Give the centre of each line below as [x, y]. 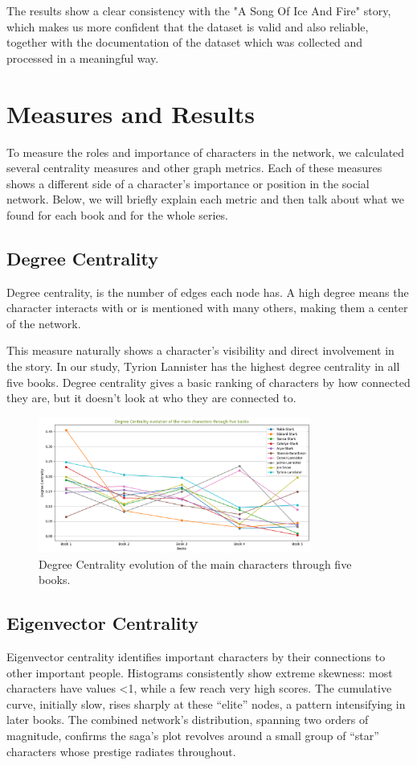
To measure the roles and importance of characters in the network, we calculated [206, 152]
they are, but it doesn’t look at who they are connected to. [151, 398]
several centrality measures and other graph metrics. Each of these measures [194, 168]
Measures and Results [131, 113]
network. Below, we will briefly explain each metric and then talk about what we [205, 199]
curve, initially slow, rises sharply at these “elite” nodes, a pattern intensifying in [206, 703]
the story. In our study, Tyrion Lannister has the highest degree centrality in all [203, 366]
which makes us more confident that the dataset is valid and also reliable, [188, 26]
